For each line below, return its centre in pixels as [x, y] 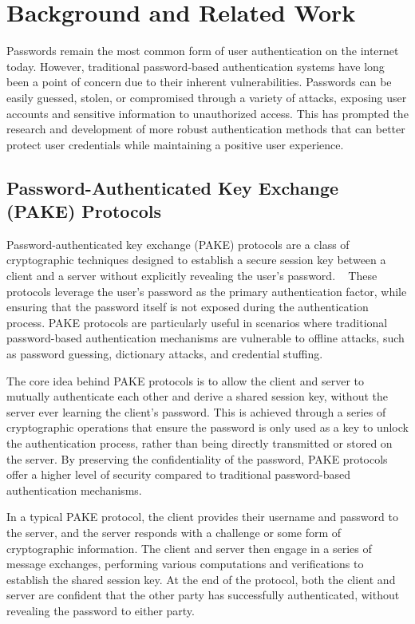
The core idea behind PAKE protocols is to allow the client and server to [185, 380]
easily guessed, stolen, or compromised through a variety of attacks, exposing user [207, 97]
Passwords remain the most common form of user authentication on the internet [203, 51]
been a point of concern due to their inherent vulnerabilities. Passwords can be [199, 82]
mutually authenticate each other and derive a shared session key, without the [197, 396]
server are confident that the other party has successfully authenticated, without [203, 595]
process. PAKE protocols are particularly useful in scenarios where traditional [197, 322]
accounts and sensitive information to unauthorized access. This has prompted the [207, 113]
